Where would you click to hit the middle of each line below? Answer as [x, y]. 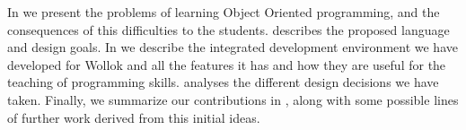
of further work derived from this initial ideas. [134, 117]
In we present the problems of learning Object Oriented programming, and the [224, 12]
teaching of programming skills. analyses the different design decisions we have [223, 82]
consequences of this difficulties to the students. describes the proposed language [229, 29]
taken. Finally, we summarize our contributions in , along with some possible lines [233, 99]
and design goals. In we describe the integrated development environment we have [233, 47]
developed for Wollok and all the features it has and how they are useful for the [227, 64]
